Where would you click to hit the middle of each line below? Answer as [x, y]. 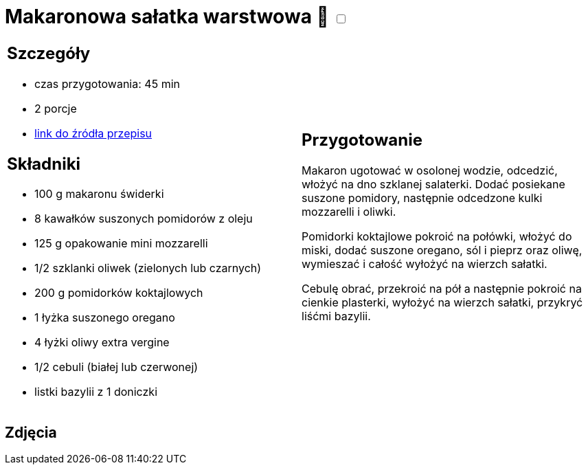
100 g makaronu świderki [99, 194]
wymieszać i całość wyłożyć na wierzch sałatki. [425, 264]
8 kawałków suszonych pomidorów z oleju [144, 219]
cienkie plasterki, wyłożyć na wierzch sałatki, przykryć [442, 303]
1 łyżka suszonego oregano [105, 318]
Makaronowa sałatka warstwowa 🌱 [167, 16]
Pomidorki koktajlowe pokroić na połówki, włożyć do [437, 237]
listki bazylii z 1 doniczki [96, 392]
